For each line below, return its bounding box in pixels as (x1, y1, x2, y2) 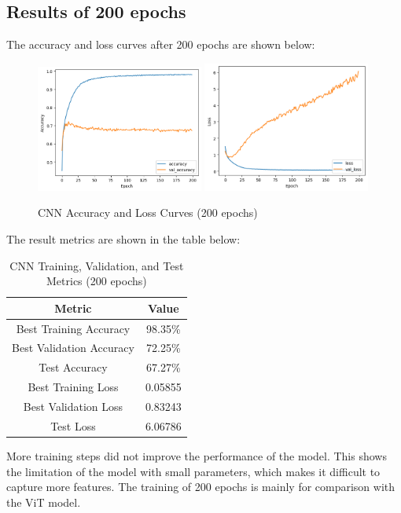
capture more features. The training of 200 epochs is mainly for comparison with (6, 478, 395, 495)
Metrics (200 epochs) (46, 273, 147, 289)
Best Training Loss (28, 379, 119, 395)
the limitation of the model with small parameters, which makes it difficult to (6, 463, 381, 479)
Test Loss (50, 417, 96, 434)
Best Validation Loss (23, 398, 123, 414)
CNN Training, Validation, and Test (9, 257, 184, 273)
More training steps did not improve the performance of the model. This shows (6, 447, 387, 464)
